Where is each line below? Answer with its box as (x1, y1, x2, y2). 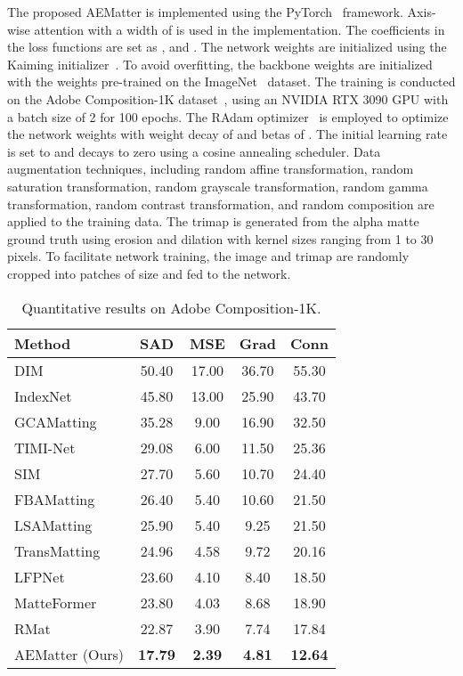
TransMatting (14, 540, 101, 561)
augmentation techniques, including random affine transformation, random (7, 159, 414, 178)
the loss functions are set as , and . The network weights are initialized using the (7, 37, 447, 56)
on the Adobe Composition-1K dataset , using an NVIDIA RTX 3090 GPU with (7, 89, 449, 108)
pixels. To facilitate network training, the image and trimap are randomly (7, 247, 410, 265)
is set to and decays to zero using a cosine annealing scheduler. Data (7, 142, 381, 160)
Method (14, 332, 71, 354)
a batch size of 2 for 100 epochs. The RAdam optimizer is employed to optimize (7, 107, 449, 126)
